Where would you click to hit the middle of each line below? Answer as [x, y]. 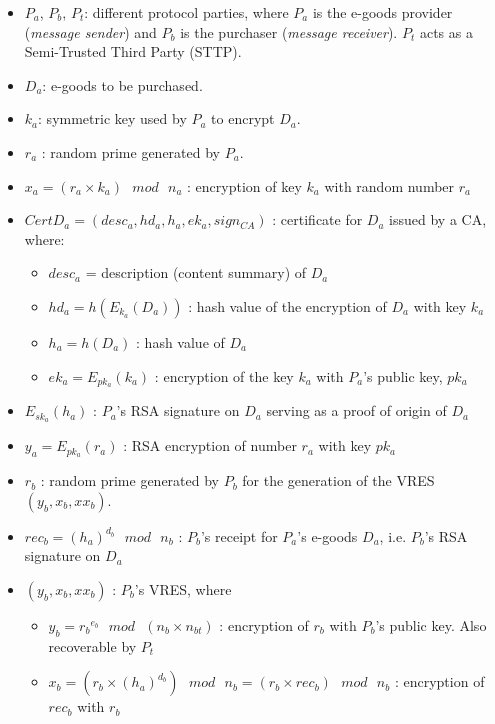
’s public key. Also [431, 624]
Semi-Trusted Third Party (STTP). [133, 51]
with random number [389, 185]
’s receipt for [239, 535]
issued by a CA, [438, 219]
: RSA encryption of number [210, 445]
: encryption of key [244, 185]
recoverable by [92, 645]
